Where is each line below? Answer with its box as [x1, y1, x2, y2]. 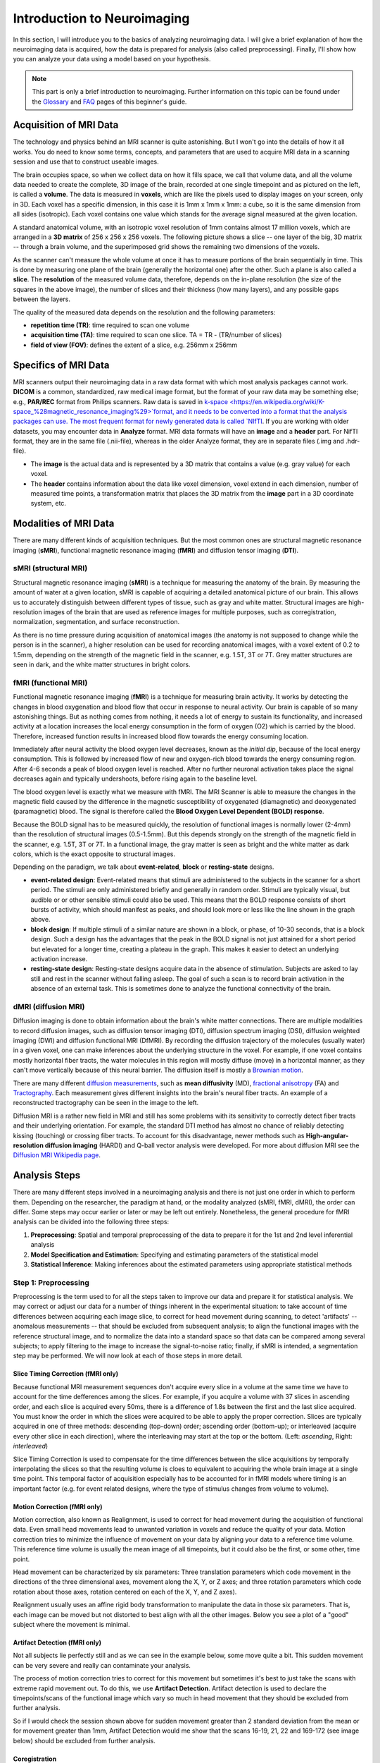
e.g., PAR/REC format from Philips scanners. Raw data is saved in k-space [13, 397, 229, 405]
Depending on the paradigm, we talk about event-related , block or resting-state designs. [13, 862, 274, 871]
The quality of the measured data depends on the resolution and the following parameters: [13, 307, 276, 317]
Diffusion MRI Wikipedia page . [13, 1151, 101, 1159]
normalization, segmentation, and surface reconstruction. [13, 618, 179, 626]
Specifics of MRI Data [13, 359, 110, 371]
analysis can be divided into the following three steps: [13, 1217, 170, 1226]
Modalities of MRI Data [13, 518, 115, 530]
